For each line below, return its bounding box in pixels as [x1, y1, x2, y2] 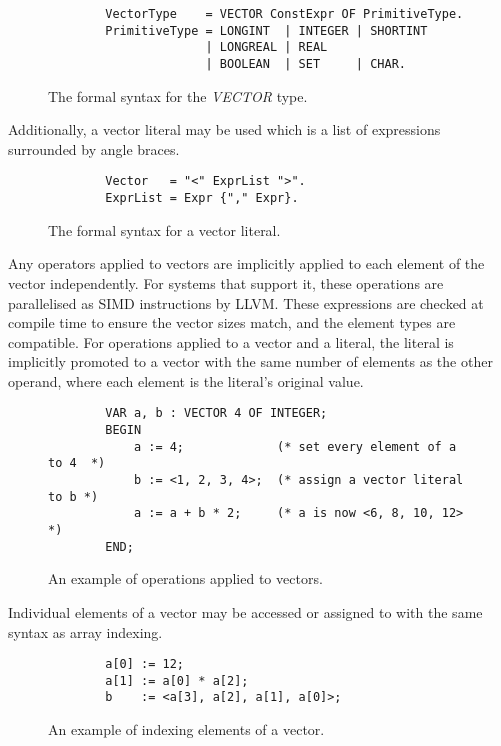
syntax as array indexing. [8, 621, 163, 642]
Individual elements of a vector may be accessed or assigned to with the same [8, 601, 483, 622]
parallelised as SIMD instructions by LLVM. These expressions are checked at [8, 292, 484, 313]
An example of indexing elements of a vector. [48, 719, 325, 740]
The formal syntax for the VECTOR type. [48, 85, 308, 106]
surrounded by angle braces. [8, 138, 180, 159]
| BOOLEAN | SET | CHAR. [205, 56, 406, 71]
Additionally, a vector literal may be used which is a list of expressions [8, 119, 441, 140]
